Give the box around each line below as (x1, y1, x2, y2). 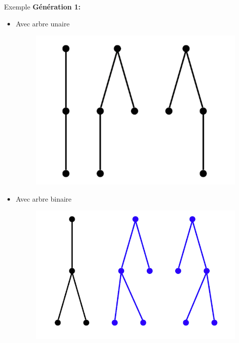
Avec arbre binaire (15, 193, 72, 204)
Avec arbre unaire (15, 18, 70, 28)
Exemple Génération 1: (4, 1, 81, 11)
